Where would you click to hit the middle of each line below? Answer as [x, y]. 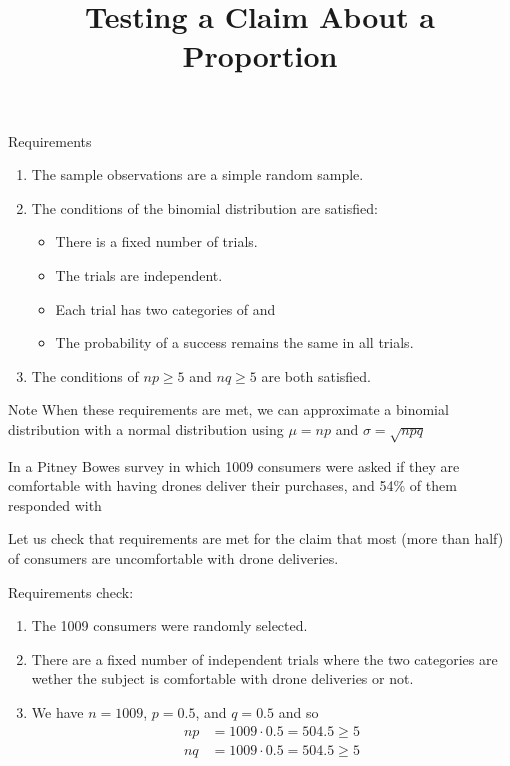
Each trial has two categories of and [165, 308]
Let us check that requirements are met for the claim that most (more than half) [256, 538]
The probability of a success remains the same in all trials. [234, 342]
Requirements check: [71, 591]
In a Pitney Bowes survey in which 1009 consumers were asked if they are [234, 465]
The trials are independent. [139, 274]
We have [57, 712]
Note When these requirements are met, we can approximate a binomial [228, 409]
